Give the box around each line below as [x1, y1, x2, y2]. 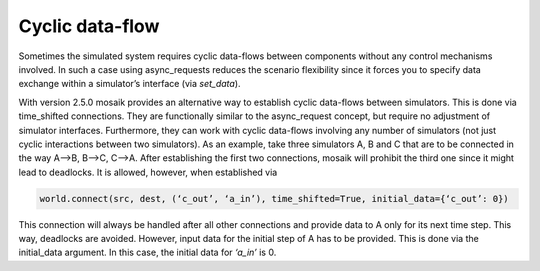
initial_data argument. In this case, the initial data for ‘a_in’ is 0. [18, 246, 277, 259]
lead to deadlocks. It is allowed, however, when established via [18, 166, 278, 178]
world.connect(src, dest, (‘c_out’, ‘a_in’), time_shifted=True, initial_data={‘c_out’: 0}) [39, 193, 509, 204]
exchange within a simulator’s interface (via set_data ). [18, 78, 241, 90]
